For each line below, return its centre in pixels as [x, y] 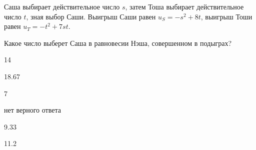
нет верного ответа [32, 110]
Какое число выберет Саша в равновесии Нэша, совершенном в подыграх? [118, 43]
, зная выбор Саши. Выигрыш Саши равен [91, 16]
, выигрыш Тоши [226, 16]
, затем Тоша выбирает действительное [184, 6]
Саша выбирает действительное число [62, 6]
